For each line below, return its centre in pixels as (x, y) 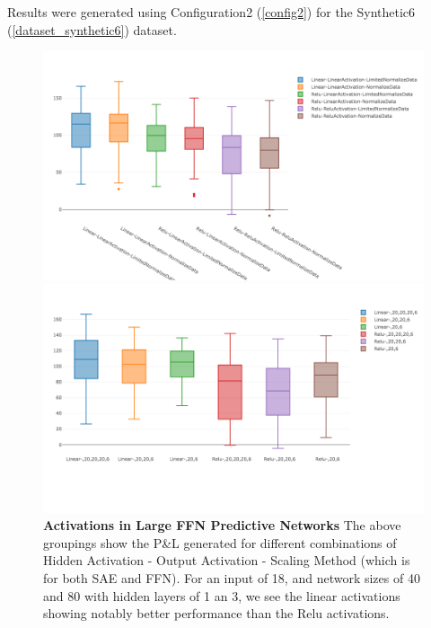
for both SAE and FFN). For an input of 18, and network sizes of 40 (232, 577)
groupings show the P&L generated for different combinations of (220, 542)
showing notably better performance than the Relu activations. (216, 613)
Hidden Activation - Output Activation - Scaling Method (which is (227, 560)
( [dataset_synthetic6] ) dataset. (92, 29)
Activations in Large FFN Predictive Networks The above (222, 525)
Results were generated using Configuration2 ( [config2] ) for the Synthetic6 (211, 12)
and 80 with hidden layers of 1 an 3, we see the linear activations (222, 595)
